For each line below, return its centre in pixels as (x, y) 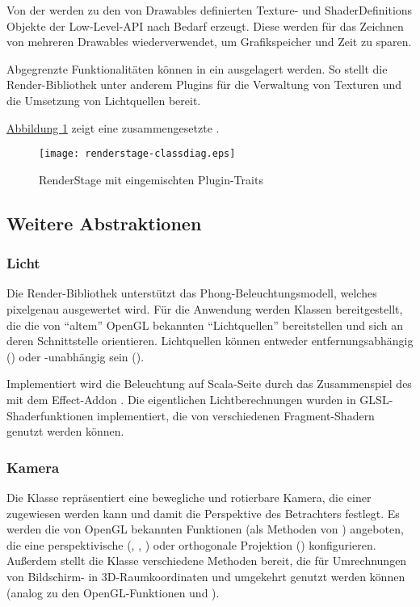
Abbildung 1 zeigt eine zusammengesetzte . (113, 127)
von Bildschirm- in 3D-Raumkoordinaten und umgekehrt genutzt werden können (206, 576)
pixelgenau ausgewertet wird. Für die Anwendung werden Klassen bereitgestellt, (205, 309)
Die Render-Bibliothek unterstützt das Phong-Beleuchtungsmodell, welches (192, 293)
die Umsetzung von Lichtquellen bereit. (104, 100)
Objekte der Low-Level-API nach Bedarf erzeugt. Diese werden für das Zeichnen (205, 25)
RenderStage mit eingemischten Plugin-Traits (151, 179)
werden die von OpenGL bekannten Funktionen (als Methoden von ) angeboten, (205, 529)
